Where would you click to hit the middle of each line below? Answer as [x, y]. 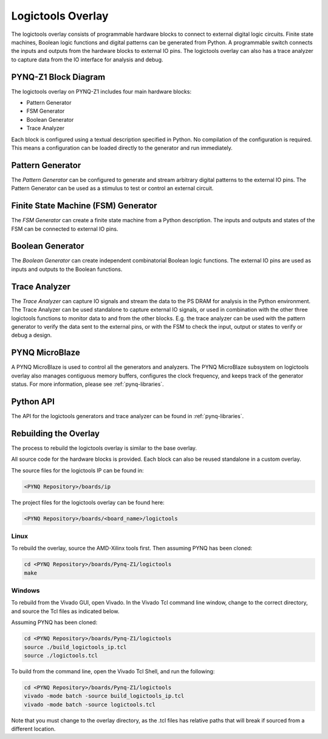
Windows [26, 590]
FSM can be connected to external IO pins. [65, 229]
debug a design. [32, 335]
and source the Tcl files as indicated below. [65, 611]
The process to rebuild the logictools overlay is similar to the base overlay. [104, 448]
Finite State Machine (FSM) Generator [84, 206]
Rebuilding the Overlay [56, 433]
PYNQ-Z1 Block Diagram [58, 77]
